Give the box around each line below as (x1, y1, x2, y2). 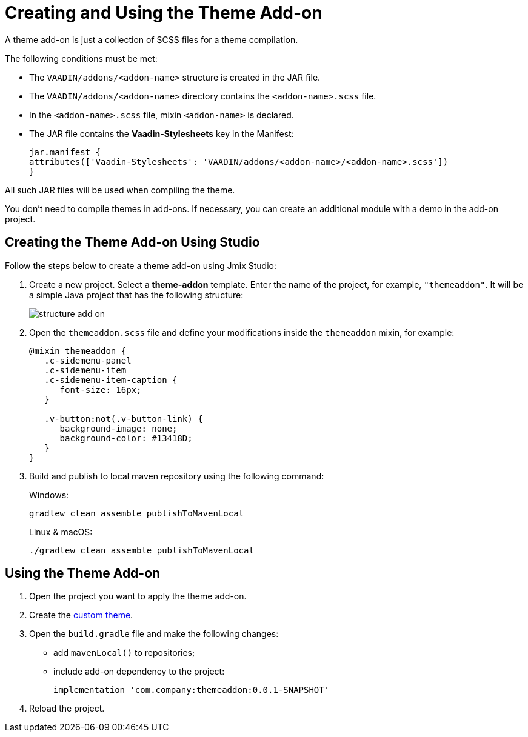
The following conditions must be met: (5, 53, 158, 64)
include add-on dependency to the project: (53, 666, 225, 677)
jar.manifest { (29, 147, 101, 157)
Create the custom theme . (29, 610, 133, 621)
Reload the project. (29, 703, 105, 714)
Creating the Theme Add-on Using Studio (5, 235, 260, 250)
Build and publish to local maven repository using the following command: (29, 470, 324, 481)
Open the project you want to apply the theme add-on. (29, 591, 247, 602)
